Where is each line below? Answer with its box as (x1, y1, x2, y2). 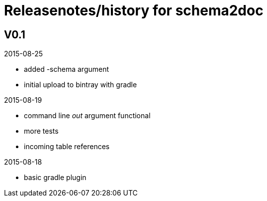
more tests (24, 127, 59, 136)
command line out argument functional (24, 111, 151, 120)
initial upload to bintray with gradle (24, 80, 137, 89)
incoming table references (24, 142, 110, 151)
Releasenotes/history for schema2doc (4, 2, 264, 19)
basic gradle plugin (24, 173, 87, 182)
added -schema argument (24, 65, 109, 74)
